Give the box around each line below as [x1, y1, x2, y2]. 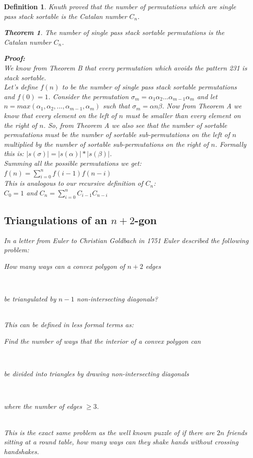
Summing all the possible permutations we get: [4, 158, 142, 168]
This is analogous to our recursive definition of [4, 178, 143, 188]
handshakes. [4, 446, 39, 456]
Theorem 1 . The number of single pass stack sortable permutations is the [4, 27, 225, 37]
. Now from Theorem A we [162, 101, 242, 111]
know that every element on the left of [4, 110, 117, 120]
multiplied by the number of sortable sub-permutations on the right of [4, 139, 209, 149]
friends [227, 427, 247, 437]
